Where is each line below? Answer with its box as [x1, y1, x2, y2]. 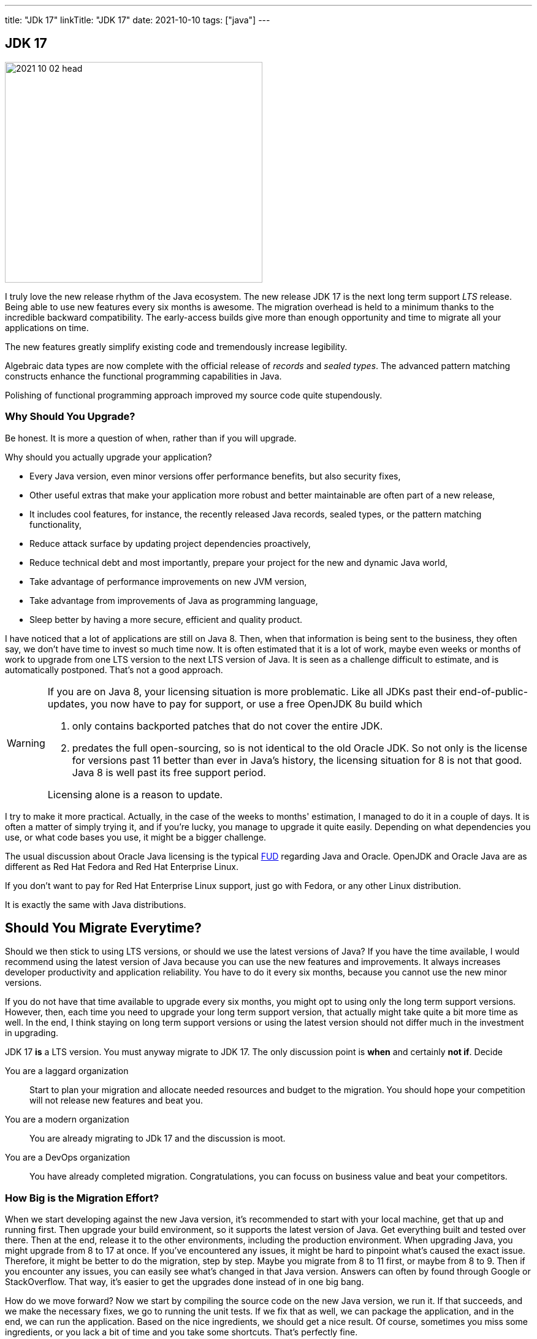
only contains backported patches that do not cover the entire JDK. [72, 719, 383, 732]
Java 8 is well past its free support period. [72, 766, 266, 779]
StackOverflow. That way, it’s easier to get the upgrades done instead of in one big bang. [5, 1276, 364, 1287]
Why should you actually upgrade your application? [5, 451, 212, 462]
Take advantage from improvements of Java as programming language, [29, 595, 318, 606]
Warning [7, 736, 45, 749]
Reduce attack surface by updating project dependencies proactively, [29, 538, 311, 549]
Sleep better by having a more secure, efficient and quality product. [29, 614, 302, 625]
